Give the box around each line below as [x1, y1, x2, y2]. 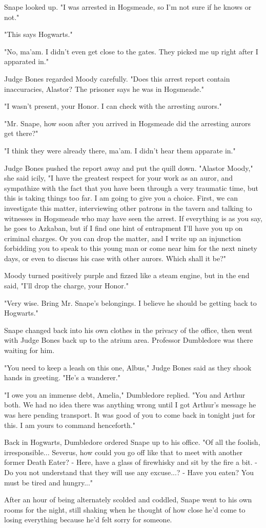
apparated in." [4, 56, 49, 67]
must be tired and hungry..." [4, 477, 93, 487]
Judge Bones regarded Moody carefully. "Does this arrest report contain [4, 73, 230, 84]
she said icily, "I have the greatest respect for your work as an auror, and [4, 172, 233, 183]
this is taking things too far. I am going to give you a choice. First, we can [4, 192, 238, 203]
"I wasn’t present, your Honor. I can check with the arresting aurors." [4, 101, 222, 111]
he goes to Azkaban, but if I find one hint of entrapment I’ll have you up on [4, 223, 243, 233]
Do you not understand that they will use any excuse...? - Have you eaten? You [4, 466, 254, 477]
